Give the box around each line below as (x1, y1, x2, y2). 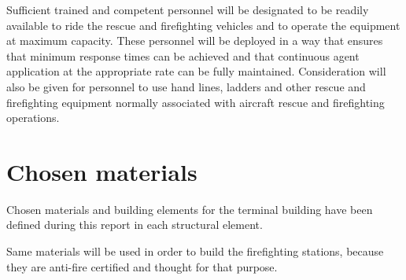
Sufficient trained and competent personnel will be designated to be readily (6, 2, 369, 17)
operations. (6, 109, 60, 126)
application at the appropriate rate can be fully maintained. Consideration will (6, 63, 386, 79)
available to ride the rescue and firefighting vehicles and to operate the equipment (6, 17, 400, 33)
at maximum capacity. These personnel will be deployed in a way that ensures (6, 32, 383, 49)
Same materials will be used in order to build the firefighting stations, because (6, 243, 384, 260)
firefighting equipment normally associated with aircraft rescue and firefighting (6, 94, 385, 110)
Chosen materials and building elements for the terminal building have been (6, 201, 373, 217)
